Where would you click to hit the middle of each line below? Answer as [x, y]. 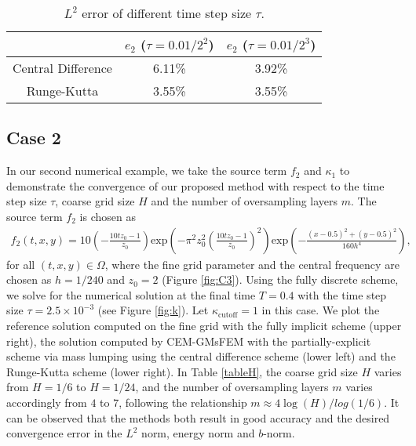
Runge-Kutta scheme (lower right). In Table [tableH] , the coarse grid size [182, 371]
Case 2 [34, 138]
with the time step [342, 294]
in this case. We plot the [321, 310]
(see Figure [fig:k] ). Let [153, 310]
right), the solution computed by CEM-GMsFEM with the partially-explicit [189, 341]
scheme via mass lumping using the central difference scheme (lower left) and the [201, 356]
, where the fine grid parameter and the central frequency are [252, 264]
